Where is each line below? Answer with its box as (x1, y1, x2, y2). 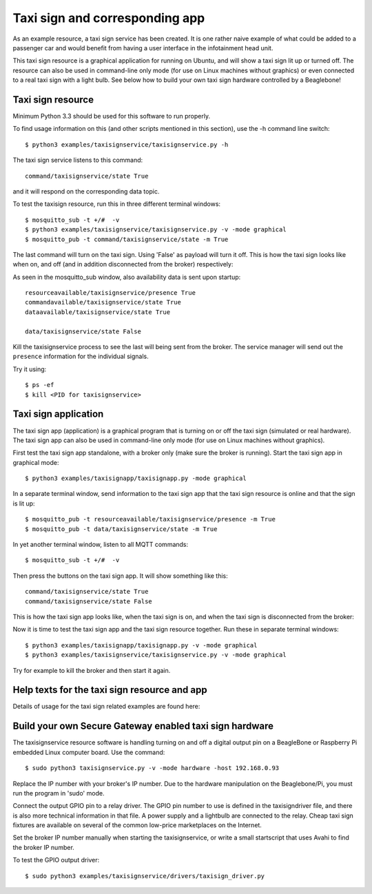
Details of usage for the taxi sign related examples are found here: (12, 703, 200, 711)
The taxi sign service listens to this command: (12, 156, 143, 165)
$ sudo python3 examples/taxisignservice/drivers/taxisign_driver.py (25, 872, 265, 880)
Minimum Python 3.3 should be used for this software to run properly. (12, 112, 210, 121)
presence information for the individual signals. (12, 352, 149, 361)
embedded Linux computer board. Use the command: (12, 748, 165, 756)
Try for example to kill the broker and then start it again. (12, 666, 171, 674)
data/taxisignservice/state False (25, 327, 141, 335)
